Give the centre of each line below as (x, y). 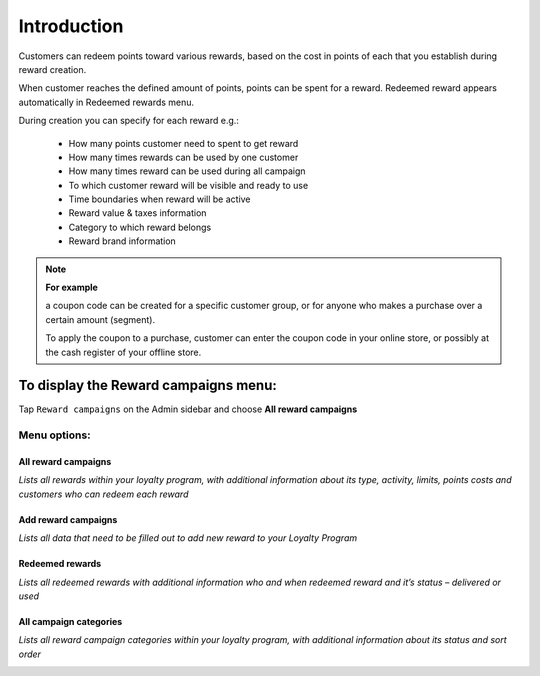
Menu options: (54, 435)
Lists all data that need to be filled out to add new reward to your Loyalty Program (188, 538)
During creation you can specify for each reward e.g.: (129, 121)
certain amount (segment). (100, 319)
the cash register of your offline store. (123, 352)
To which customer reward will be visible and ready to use (188, 185)
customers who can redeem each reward (103, 494)
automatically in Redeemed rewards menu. (106, 102)
